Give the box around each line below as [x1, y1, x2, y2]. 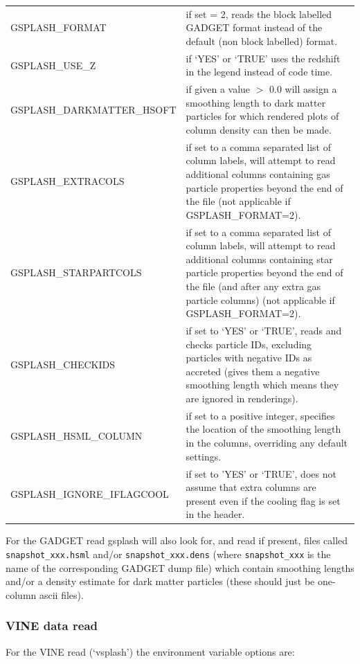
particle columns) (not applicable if [186, 292, 335, 307]
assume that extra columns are [186, 480, 316, 494]
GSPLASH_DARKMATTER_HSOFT [10, 102, 177, 116]
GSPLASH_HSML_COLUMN [10, 429, 143, 443]
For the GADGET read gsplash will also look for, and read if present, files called [6, 533, 348, 548]
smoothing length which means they [186, 377, 339, 392]
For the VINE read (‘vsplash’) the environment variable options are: [6, 644, 295, 658]
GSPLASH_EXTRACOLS [10, 173, 125, 188]
